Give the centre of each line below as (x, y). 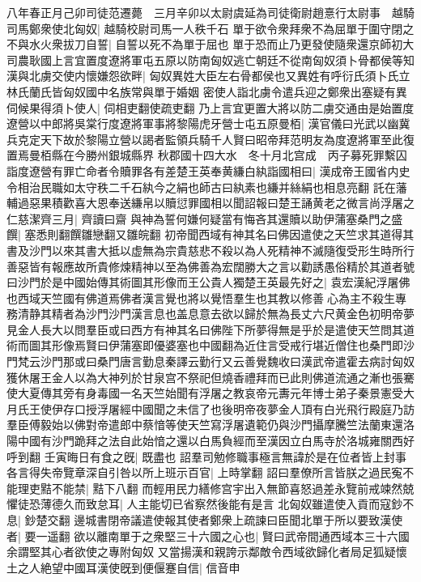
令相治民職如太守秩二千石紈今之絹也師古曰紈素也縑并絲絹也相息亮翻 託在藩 (207, 187)
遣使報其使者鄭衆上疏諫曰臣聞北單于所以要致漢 (267, 520)
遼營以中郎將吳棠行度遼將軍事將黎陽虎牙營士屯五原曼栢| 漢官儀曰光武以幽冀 (208, 123)
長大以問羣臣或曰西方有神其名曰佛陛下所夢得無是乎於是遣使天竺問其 (221, 329)
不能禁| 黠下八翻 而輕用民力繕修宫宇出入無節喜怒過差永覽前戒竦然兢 (233, 488)
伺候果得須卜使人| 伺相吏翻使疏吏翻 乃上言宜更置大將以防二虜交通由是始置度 (210, 107)
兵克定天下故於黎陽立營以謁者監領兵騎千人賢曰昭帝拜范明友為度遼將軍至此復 (210, 139)
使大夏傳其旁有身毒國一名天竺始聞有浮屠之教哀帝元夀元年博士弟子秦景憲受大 (210, 393)
